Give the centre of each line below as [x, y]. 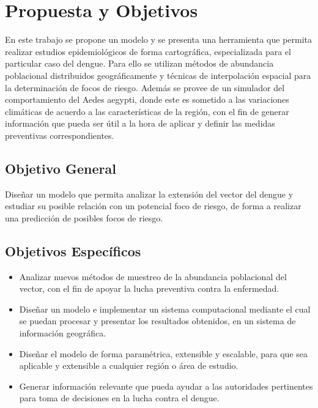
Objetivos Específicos [73, 250]
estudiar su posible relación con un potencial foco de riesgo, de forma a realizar [153, 206]
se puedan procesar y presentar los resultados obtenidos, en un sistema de [157, 321]
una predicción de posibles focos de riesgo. [84, 217]
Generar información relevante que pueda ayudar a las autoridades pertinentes [166, 386]
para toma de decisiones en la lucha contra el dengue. [119, 398]
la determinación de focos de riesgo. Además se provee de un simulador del [145, 87]
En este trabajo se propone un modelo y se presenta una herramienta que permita [159, 39]
